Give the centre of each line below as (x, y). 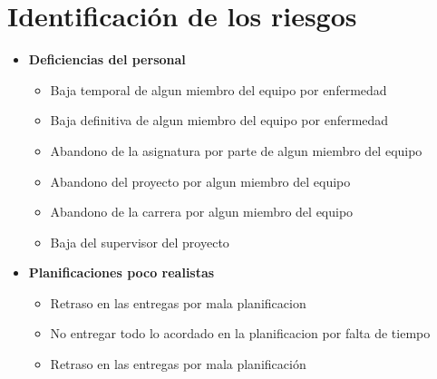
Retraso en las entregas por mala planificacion (178, 302)
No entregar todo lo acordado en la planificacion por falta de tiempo (240, 333)
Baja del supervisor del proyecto (140, 242)
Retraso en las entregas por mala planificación (178, 364)
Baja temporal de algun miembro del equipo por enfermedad (218, 89)
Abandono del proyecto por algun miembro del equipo (200, 181)
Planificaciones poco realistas (121, 272)
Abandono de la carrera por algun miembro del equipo (202, 212)
